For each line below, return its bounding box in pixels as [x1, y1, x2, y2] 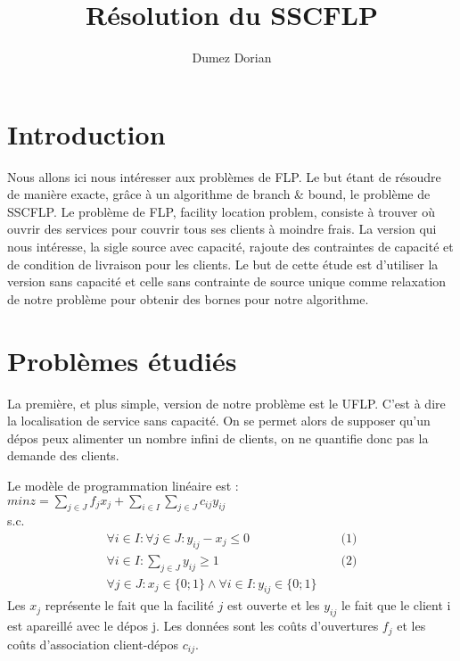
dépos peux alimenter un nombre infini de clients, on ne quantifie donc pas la [7, 428, 429, 447]
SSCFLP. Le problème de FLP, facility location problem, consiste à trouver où [7, 202, 436, 220]
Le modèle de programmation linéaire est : [7, 475, 239, 494]
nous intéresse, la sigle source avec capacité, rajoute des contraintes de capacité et [7, 237, 454, 256]
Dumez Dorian [192, 48, 272, 67]
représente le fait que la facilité [45, 596, 214, 615]
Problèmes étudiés [7, 342, 237, 378]
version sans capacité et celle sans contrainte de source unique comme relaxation [7, 272, 447, 291]
